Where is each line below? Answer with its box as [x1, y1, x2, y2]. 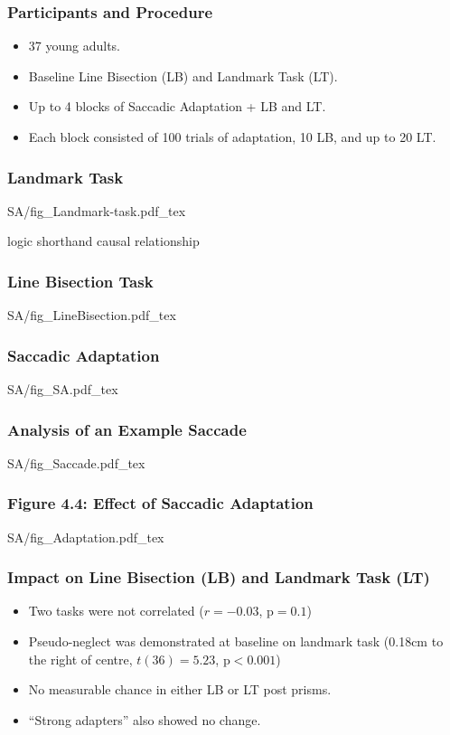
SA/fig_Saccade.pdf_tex [7, 453, 145, 472]
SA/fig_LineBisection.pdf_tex [7, 306, 176, 325]
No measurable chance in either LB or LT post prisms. [28, 680, 332, 699]
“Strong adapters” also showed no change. [28, 710, 261, 729]
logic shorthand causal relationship [7, 231, 200, 250]
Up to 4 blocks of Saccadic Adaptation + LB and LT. [28, 97, 326, 116]
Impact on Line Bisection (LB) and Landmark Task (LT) [7, 566, 430, 589]
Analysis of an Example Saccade [7, 418, 247, 440]
